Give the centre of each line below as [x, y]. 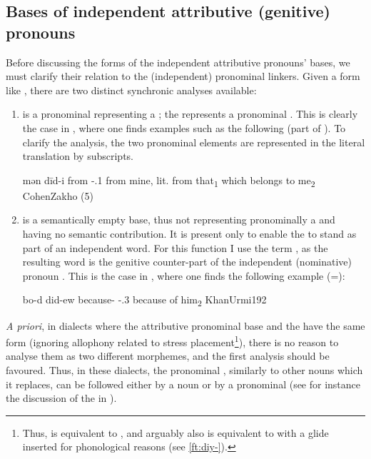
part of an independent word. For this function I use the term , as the [175, 247]
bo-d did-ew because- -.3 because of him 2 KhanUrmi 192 [144, 301]
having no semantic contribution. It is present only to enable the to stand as [189, 234]
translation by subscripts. [78, 156]
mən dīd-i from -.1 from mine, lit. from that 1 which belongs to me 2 [169, 181]
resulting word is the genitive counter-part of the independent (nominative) [187, 262]
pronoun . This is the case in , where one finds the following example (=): [184, 275]
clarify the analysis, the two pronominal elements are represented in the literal [194, 142]
